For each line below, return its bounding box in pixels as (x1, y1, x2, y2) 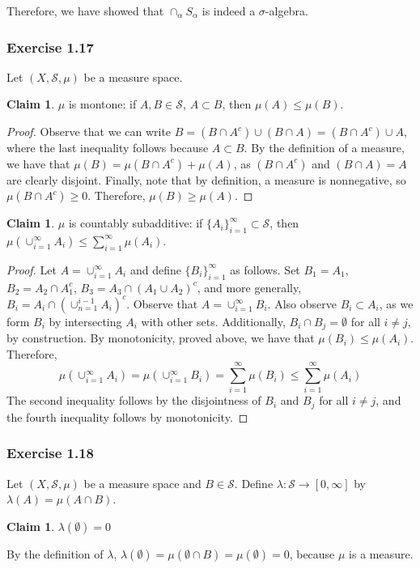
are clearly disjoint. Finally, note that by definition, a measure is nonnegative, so (6, 171, 406, 188)
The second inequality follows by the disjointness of (6, 392, 261, 409)
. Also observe (267, 295, 337, 312)
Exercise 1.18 (6, 443, 95, 463)
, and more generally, (197, 278, 302, 295)
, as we (379, 295, 414, 312)
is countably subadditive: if (68, 214, 203, 231)
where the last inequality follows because (6, 139, 209, 155)
